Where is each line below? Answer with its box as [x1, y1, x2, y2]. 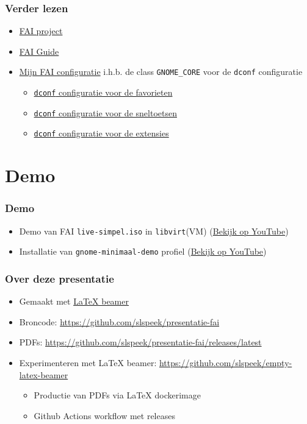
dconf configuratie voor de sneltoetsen [34, 106, 177, 119]
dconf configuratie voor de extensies [34, 127, 169, 140]
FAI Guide [19, 44, 59, 57]
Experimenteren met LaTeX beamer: [19, 356, 157, 369]
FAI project [19, 24, 63, 37]
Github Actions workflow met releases [34, 409, 175, 422]
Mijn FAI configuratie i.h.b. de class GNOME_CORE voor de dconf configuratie [19, 65, 303, 78]
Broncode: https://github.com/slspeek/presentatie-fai [19, 315, 220, 328]
